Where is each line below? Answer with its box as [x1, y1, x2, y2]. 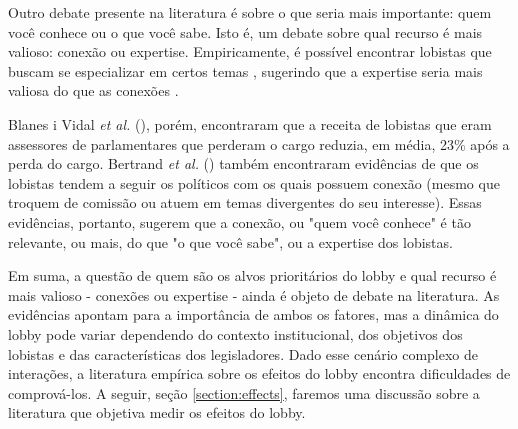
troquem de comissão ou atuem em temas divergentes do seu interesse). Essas [8, 192, 482, 213]
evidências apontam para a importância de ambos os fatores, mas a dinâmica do [8, 304, 499, 325]
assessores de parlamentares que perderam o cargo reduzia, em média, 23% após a [8, 133, 510, 154]
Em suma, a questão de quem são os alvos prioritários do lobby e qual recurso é [8, 265, 497, 286]
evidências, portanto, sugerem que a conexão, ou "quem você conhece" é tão [8, 211, 471, 232]
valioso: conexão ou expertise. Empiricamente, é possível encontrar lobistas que [8, 41, 492, 62]
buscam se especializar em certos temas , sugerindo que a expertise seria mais [8, 60, 483, 81]
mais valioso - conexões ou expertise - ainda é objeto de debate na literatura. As [8, 284, 500, 305]
